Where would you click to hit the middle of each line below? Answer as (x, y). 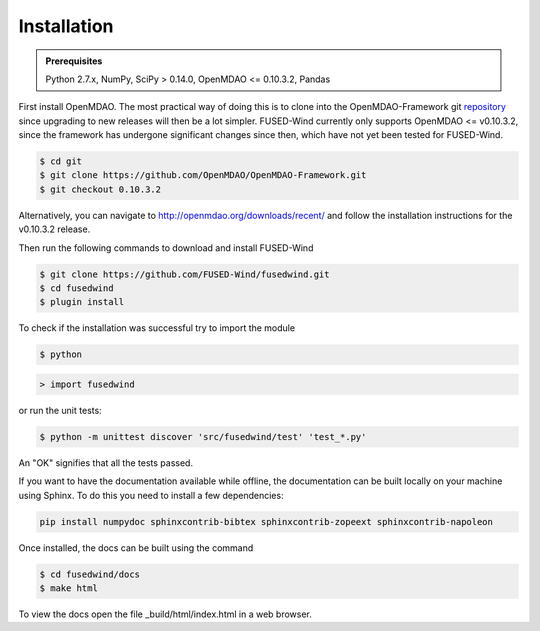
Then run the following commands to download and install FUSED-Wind (166, 247)
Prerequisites (74, 61)
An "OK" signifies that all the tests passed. (106, 462)
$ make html (69, 588)
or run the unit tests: (60, 410)
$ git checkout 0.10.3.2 (100, 189)
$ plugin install (82, 302)
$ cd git (61, 161)
